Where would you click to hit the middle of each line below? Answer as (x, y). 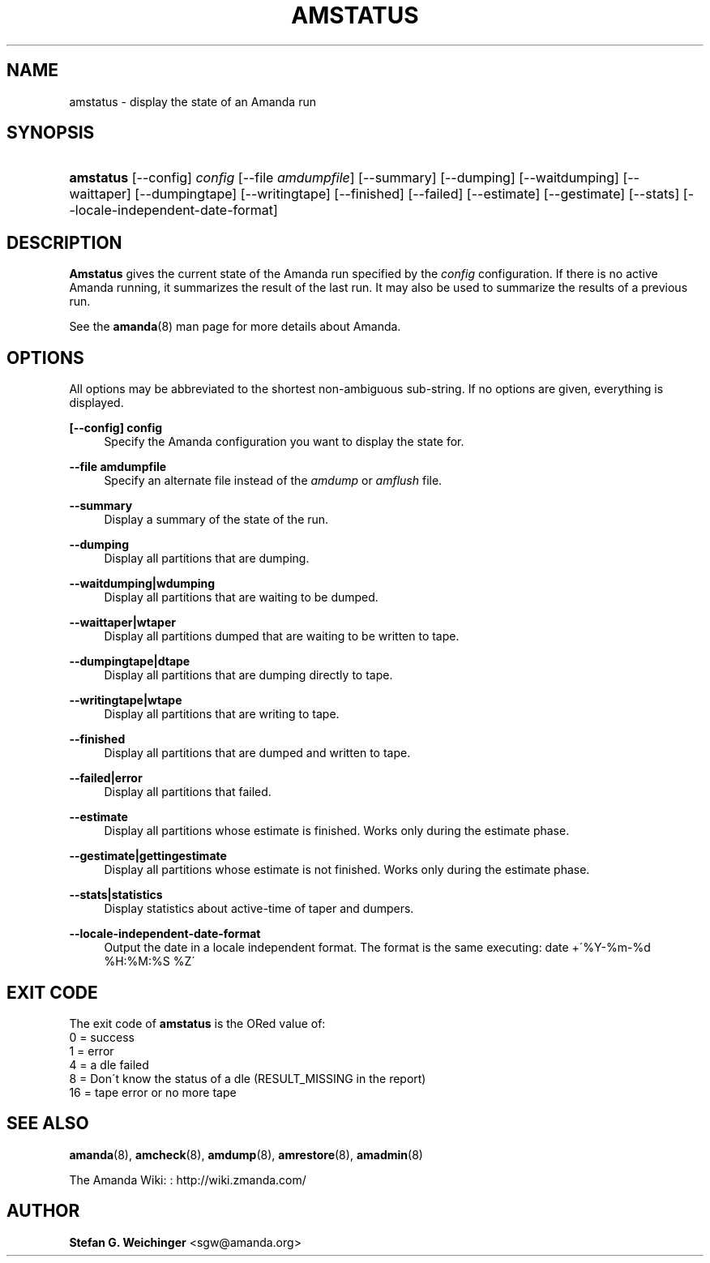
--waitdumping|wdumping (142, 584)
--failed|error (106, 778)
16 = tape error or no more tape (153, 1092)
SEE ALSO (48, 1124)
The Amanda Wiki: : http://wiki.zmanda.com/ (188, 1180)
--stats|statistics (116, 895)
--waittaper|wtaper (122, 623)
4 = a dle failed (109, 1064)
